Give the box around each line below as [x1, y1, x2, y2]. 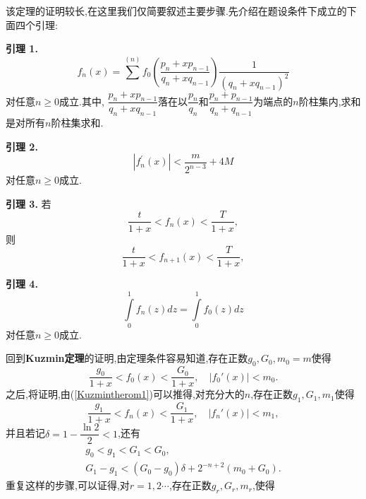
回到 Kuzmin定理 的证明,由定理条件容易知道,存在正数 [6, 351, 248, 365]
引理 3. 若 [6, 196, 51, 211]
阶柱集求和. [51, 115, 104, 130]
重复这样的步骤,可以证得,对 [6, 478, 130, 493]
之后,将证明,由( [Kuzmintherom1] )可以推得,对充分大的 [6, 387, 245, 401]
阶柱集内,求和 [298, 93, 361, 108]
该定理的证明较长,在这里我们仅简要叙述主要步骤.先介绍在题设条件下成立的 [6, 4, 347, 18]
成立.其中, [59, 93, 104, 108]
